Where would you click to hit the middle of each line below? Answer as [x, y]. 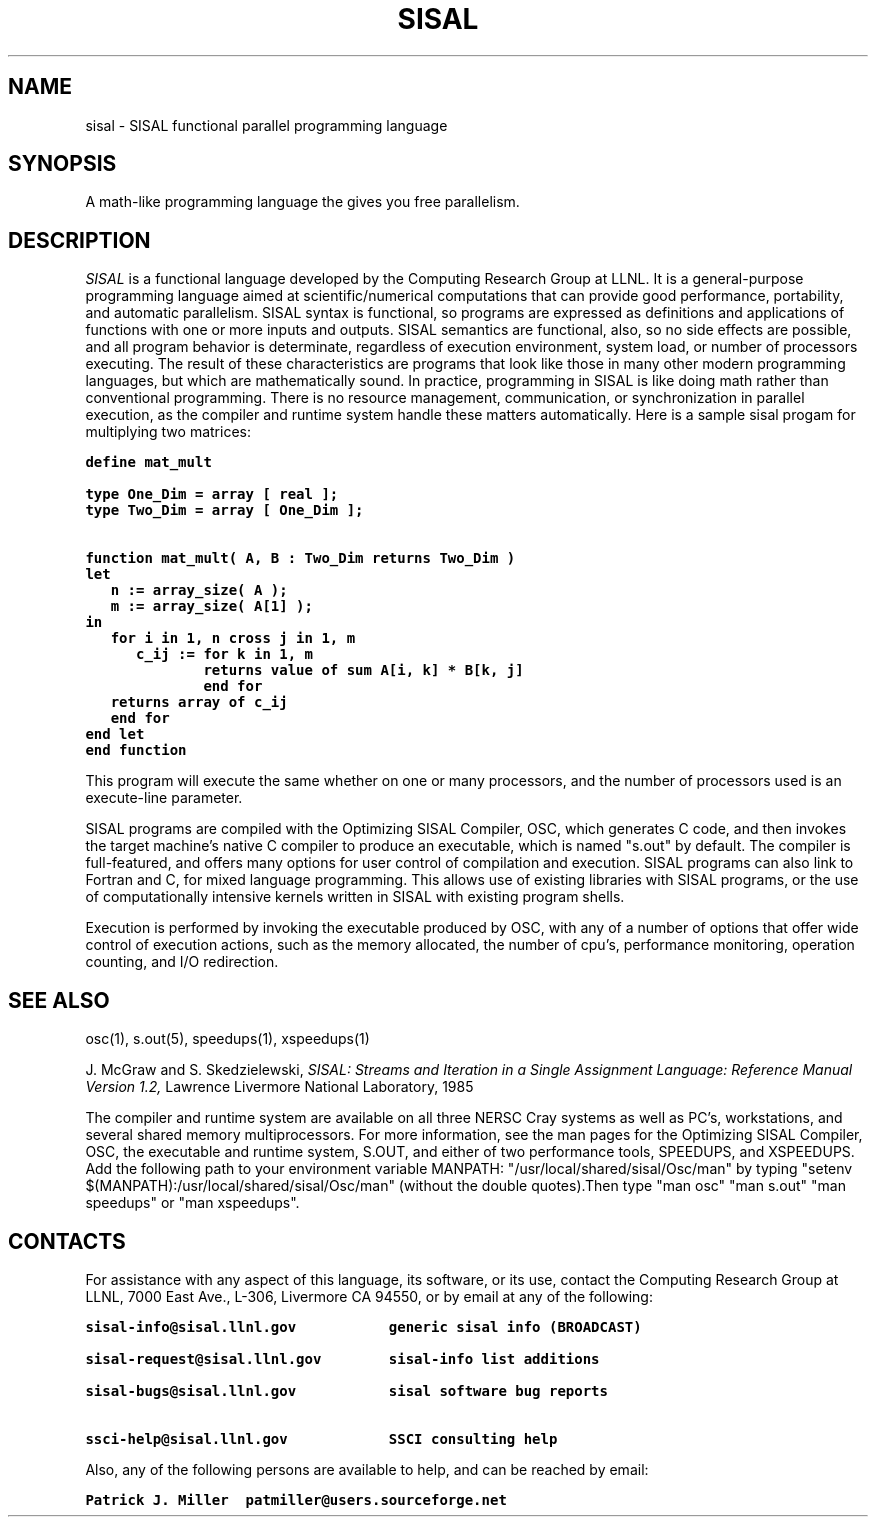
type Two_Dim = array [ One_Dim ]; [224, 510]
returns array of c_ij [199, 702]
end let [115, 734]
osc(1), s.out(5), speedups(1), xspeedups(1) [227, 1039]
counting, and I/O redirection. [182, 962]
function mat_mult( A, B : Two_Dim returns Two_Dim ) [300, 558]
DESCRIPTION [79, 240]
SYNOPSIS [62, 164]
